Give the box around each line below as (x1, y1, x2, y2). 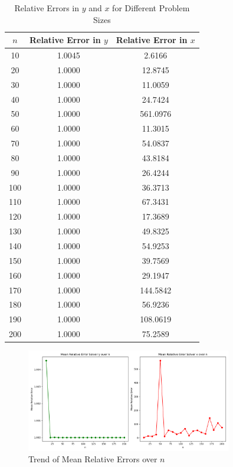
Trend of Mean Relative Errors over (28, 453, 157, 465)
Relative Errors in (14, 2, 79, 14)
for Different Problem (112, 2, 190, 14)
